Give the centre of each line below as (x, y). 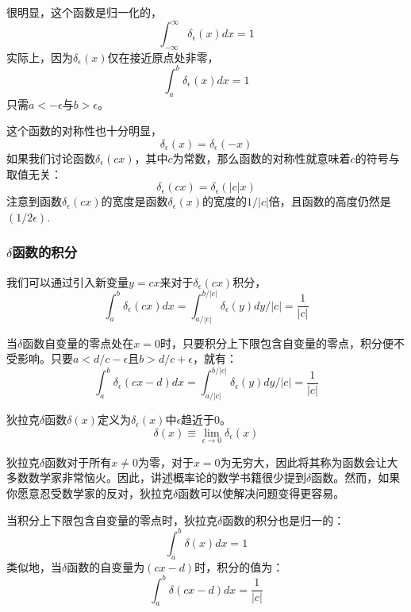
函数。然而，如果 (356, 477)
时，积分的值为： (239, 566)
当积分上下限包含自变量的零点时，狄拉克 (112, 520)
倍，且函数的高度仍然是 (330, 201)
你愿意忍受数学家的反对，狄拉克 (90, 493)
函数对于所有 (78, 462)
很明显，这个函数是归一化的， (84, 12)
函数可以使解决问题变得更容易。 (261, 493)
